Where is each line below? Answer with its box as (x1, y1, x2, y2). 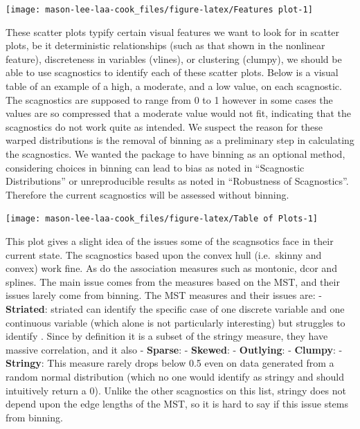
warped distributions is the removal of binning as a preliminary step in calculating (6, 133, 354, 147)
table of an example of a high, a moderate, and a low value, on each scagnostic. (6, 79, 342, 93)
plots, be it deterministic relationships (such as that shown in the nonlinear (6, 38, 325, 53)
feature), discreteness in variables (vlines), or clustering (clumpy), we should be (6, 51, 342, 66)
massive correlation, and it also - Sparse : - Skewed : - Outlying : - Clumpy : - (6, 342, 343, 356)
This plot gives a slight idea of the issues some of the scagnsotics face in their (6, 234, 334, 248)
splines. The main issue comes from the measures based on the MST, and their (6, 274, 340, 289)
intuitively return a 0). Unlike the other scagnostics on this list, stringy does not (6, 383, 346, 397)
